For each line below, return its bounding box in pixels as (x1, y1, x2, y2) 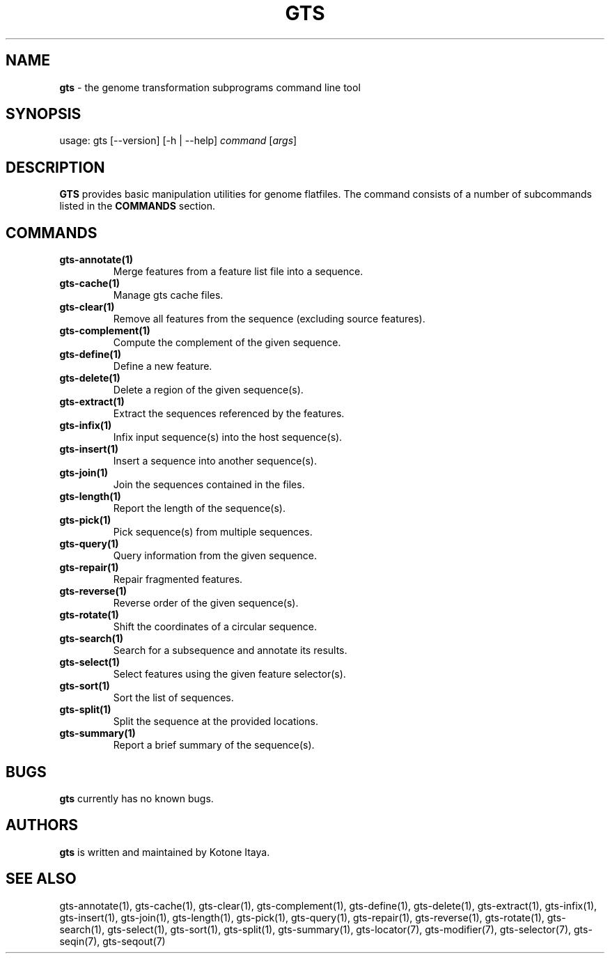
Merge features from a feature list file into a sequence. (113, 265, 363, 278)
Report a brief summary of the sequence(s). (113, 739, 315, 751)
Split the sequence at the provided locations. (113, 715, 318, 728)
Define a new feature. (113, 360, 212, 373)
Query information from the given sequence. (113, 549, 317, 562)
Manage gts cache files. (113, 289, 224, 302)
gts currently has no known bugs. (59, 792, 214, 804)
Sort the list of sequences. (113, 692, 234, 704)
